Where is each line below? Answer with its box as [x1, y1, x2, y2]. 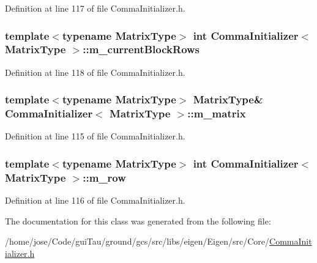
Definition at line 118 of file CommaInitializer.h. [5, 65, 185, 78]
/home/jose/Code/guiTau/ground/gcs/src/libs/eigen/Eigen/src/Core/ [5, 235, 270, 248]
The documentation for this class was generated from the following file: [5, 214, 271, 227]
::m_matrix [187, 106, 246, 121]
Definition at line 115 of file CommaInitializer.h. [5, 130, 185, 143]
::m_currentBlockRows [83, 42, 200, 57]
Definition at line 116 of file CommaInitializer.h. [5, 194, 185, 207]
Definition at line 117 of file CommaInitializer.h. [5, 2, 185, 14]
